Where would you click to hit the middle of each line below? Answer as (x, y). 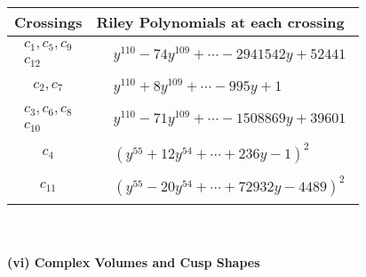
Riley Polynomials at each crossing (220, 22)
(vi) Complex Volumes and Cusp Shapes (134, 261)
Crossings (48, 22)
